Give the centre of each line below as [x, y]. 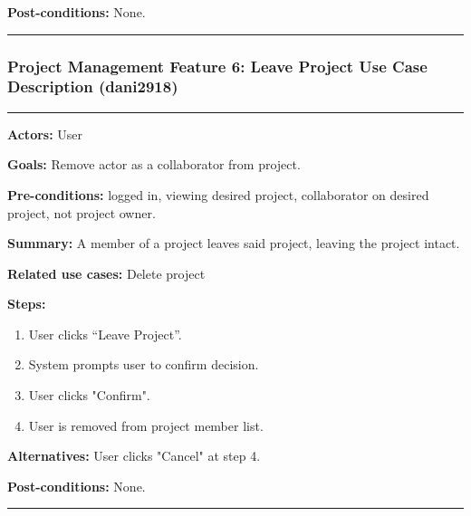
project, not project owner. [82, 212]
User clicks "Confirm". [89, 395]
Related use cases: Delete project [106, 273]
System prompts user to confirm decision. [144, 364]
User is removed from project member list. [146, 425]
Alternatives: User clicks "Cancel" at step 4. [134, 456]
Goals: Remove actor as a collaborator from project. [154, 164]
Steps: [27, 304]
